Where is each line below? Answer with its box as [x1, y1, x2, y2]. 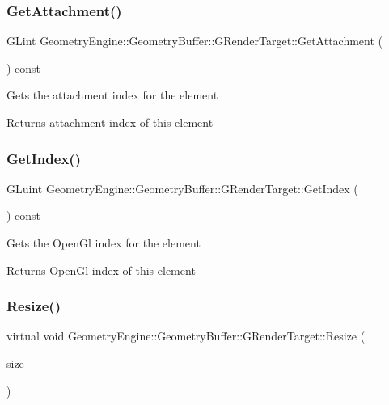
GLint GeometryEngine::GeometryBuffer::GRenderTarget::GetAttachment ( [6, 32, 383, 49]
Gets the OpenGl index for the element [6, 234, 201, 251]
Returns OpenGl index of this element [6, 261, 196, 278]
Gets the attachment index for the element [6, 86, 218, 103]
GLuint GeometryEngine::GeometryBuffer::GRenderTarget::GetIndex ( [6, 179, 358, 196]
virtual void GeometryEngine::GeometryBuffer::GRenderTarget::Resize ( [6, 327, 366, 344]
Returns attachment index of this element [6, 114, 214, 130]
